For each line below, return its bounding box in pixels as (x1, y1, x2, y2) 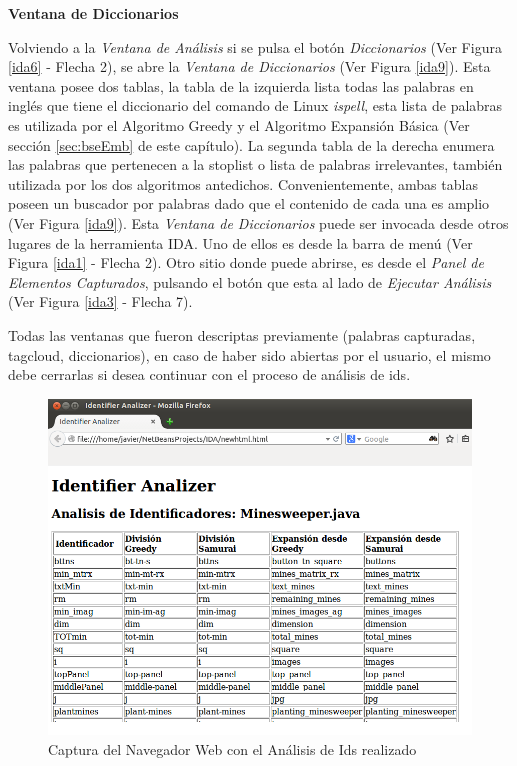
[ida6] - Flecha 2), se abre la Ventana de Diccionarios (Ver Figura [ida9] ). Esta (8, 56, 491, 77)
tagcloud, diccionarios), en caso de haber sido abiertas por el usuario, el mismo (8, 344, 491, 365)
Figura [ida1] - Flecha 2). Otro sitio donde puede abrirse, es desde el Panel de (8, 252, 484, 273)
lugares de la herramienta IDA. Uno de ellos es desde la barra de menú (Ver (8, 232, 473, 253)
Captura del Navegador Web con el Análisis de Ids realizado (48, 738, 417, 759)
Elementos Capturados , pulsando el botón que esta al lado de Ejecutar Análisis (8, 271, 492, 292)
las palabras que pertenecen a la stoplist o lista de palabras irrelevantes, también (8, 154, 503, 175)
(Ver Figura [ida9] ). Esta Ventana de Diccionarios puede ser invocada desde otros (8, 212, 509, 233)
